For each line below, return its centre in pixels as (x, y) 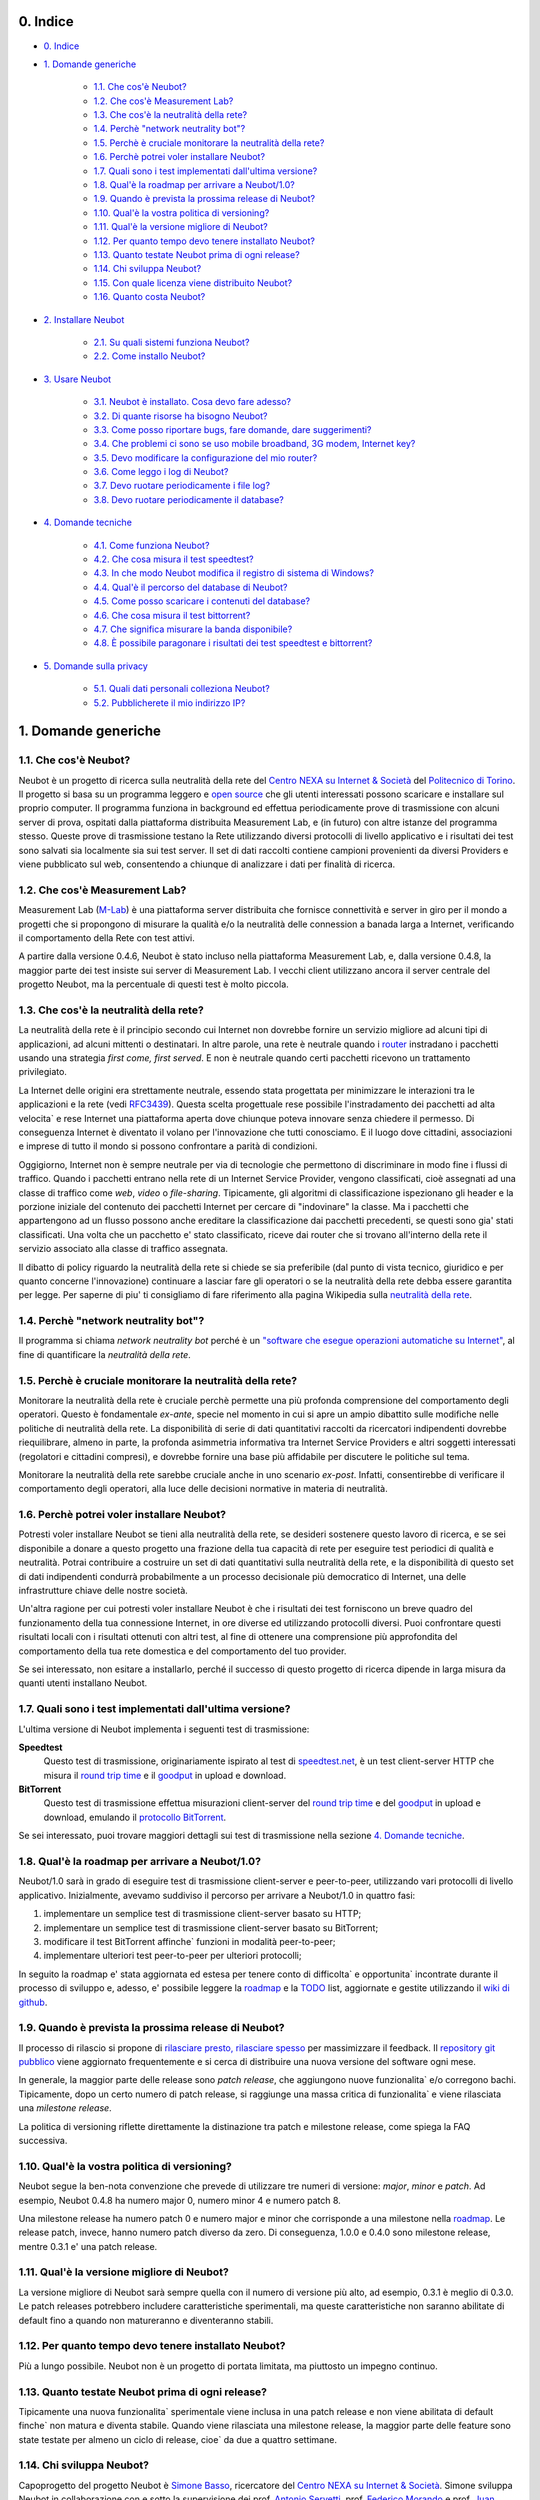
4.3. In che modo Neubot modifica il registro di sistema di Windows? (234, 573)
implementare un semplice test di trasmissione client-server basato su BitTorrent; (211, 1927)
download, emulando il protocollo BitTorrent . (135, 1817)
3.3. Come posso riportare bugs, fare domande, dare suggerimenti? (232, 429)
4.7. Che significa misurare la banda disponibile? (193, 629)
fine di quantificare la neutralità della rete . (105, 1354)
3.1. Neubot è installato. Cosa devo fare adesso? (192, 402)
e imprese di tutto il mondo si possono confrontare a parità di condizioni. (168, 1146)
